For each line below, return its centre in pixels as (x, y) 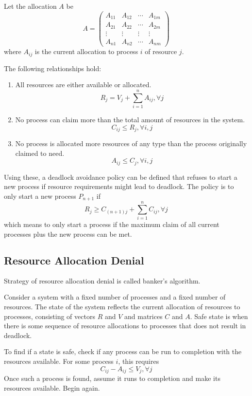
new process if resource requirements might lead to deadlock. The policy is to (119, 186)
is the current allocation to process (86, 51)
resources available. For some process (59, 361)
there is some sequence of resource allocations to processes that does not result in (125, 326)
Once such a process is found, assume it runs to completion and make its (112, 378)
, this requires (139, 361)
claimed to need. (40, 153)
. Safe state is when (219, 316)
